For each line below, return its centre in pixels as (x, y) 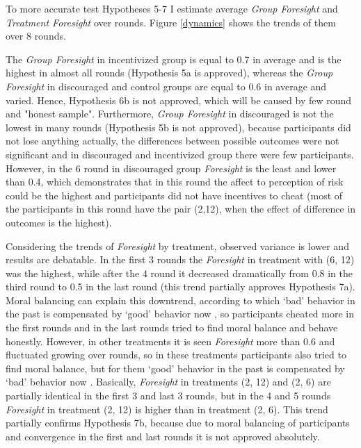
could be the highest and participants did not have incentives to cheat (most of (174, 195)
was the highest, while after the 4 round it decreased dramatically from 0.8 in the (179, 273)
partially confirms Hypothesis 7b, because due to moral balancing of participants (178, 423)
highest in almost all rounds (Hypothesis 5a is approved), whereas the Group (169, 73)
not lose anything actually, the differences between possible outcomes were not (173, 141)
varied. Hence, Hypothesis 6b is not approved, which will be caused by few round (179, 100)
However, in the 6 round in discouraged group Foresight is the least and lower (171, 168)
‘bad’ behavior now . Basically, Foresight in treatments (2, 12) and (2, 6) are (168, 382)
